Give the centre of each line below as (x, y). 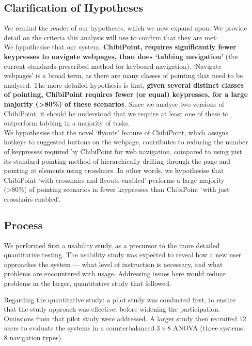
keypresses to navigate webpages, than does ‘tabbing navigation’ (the (121, 56)
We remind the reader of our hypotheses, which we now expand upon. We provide (126, 28)
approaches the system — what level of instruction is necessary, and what (113, 264)
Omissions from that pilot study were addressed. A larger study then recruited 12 (125, 318)
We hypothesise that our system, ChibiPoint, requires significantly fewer (120, 47)
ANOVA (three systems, (209, 328)
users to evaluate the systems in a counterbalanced (79, 328)
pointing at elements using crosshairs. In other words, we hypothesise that (114, 170)
